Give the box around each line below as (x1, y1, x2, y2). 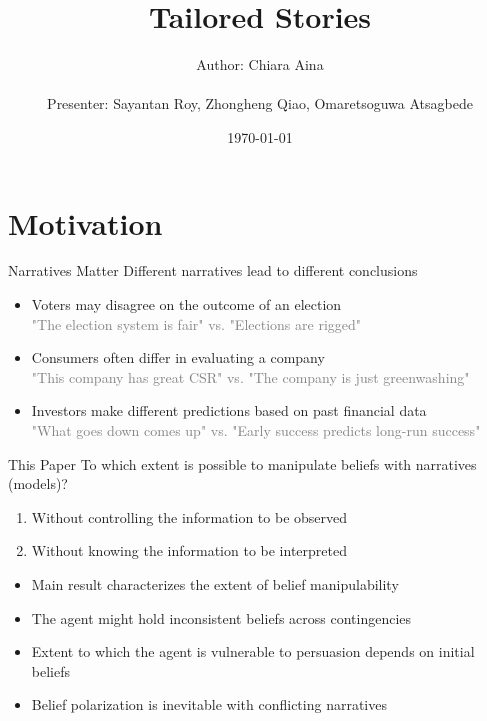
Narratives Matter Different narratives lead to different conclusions (8, 260, 418, 281)
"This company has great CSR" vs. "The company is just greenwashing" (31, 366, 470, 387)
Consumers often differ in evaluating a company (31, 347, 325, 368)
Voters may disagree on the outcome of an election (31, 294, 342, 315)
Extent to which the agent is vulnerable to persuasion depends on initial (31, 641, 475, 662)
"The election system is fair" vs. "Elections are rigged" (31, 313, 362, 334)
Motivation (8, 202, 163, 243)
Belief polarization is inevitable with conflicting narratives (31, 694, 387, 715)
